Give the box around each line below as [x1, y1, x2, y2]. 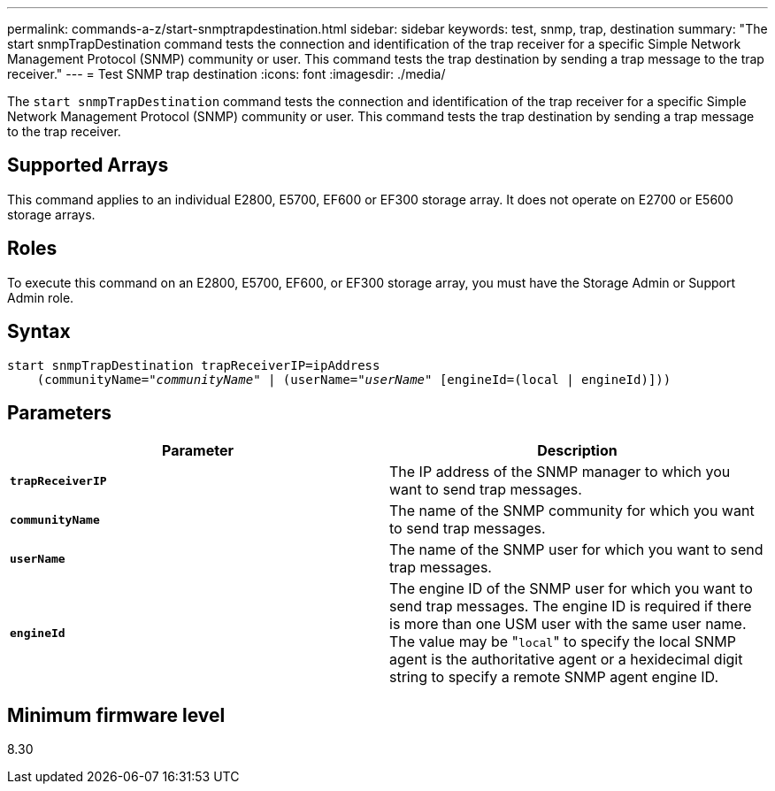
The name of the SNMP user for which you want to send [389, 541, 763, 559]
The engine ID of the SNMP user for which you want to [389, 580, 753, 598]
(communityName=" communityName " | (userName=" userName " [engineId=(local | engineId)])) [36, 372, 671, 387]
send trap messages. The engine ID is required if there [389, 597, 752, 616]
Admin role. [7, 289, 74, 305]
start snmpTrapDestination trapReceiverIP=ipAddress [7, 357, 380, 372]
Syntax [7, 320, 71, 343]
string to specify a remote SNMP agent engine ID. [389, 668, 719, 687]
